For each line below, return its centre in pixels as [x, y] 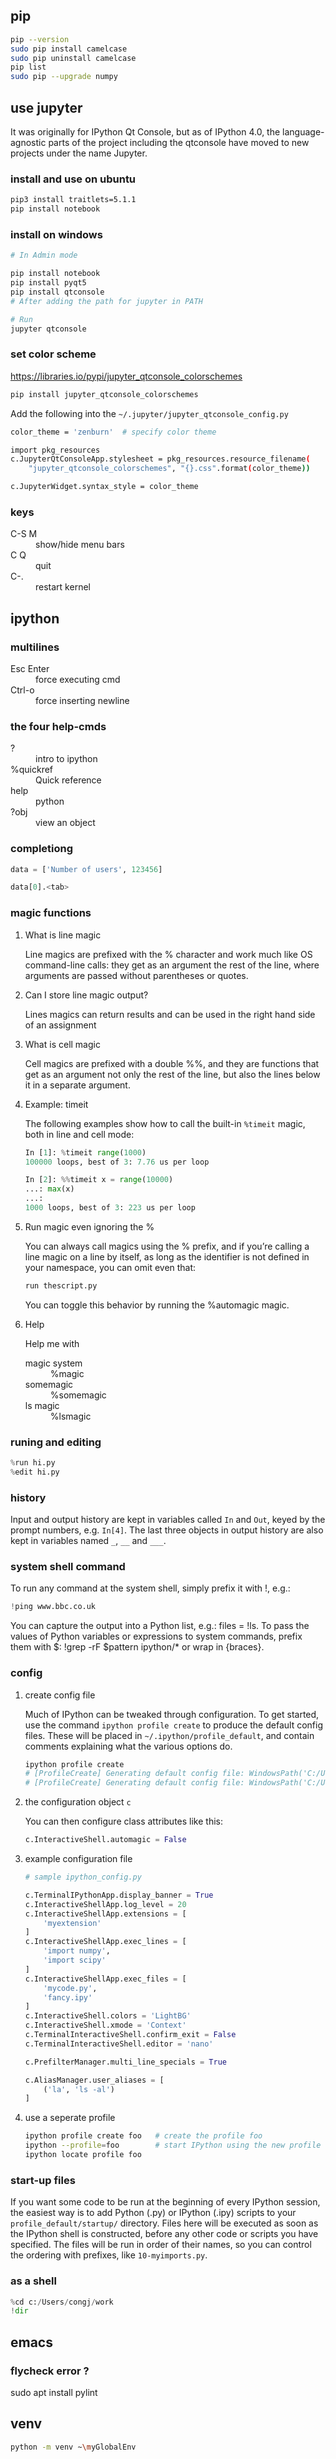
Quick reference [68, 780]
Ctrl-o [22, 690]
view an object [65, 823]
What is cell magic [62, 1044]
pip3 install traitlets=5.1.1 [73, 200]
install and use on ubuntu [73, 179]
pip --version [40, 39]
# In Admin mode [44, 255]
